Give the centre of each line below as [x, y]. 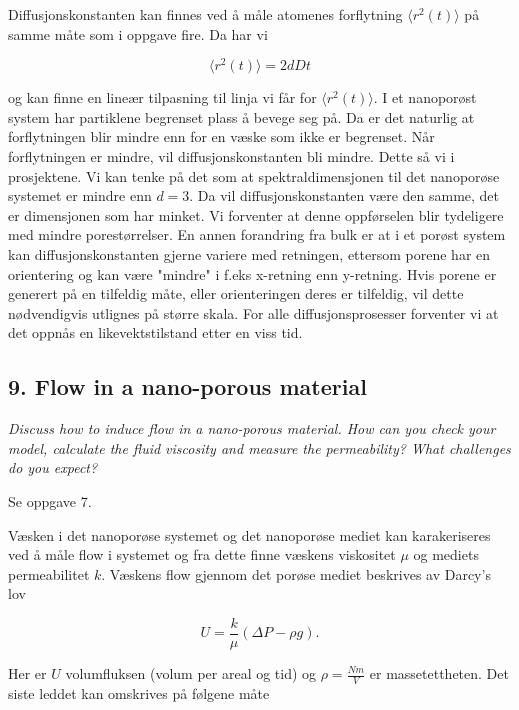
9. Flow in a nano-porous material [187, 386]
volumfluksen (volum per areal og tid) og [191, 673]
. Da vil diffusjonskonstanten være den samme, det [344, 195]
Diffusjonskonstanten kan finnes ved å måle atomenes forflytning [205, 14]
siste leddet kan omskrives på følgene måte [139, 692]
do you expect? [53, 467]
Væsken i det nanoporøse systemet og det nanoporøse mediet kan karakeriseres [249, 534]
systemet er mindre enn [80, 195]
